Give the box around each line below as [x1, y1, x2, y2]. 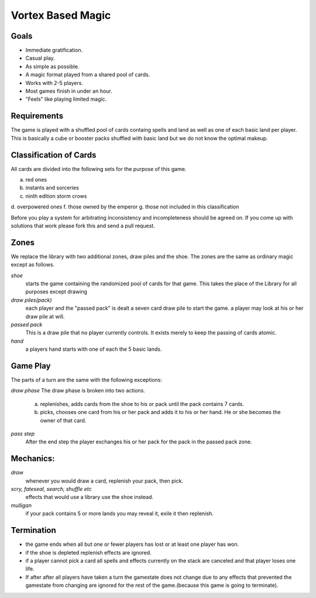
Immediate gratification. [25, 47, 83, 54]
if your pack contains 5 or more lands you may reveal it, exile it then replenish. [25, 510, 214, 517]
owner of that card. [40, 416, 87, 424]
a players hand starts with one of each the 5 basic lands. [25, 346, 162, 353]
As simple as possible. [25, 63, 80, 70]
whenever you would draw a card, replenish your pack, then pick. [25, 477, 184, 484]
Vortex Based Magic [11, 9, 111, 22]
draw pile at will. [25, 313, 65, 320]
